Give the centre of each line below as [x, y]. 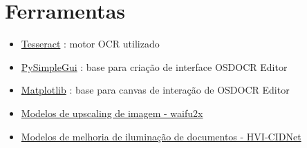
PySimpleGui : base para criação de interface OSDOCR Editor [154, 66]
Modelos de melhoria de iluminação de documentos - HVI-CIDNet [161, 136]
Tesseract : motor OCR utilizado [90, 44]
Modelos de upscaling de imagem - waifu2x [112, 113]
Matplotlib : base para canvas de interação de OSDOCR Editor [155, 90]
